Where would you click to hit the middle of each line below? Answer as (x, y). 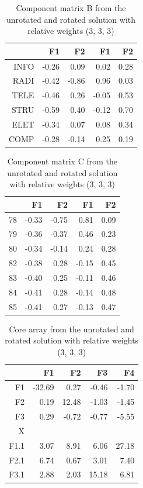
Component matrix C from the (62, 161)
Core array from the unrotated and (71, 329)
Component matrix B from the (71, 8)
